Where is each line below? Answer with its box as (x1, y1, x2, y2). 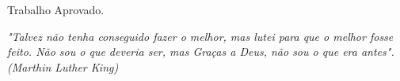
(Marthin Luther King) (7, 58, 119, 75)
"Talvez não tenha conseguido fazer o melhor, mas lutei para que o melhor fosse (7, 28, 394, 44)
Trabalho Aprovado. (7, 2, 105, 17)
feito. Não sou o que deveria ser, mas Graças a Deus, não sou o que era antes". (7, 43, 394, 60)
